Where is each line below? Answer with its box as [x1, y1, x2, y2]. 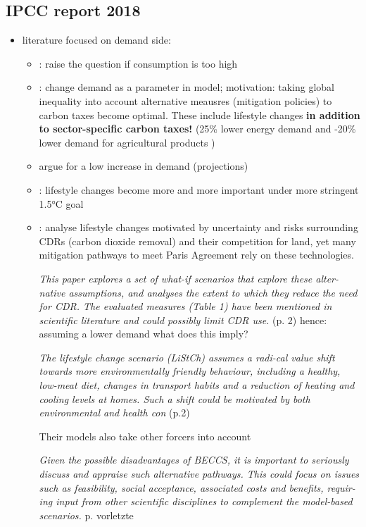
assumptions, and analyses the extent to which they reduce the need [68, 285, 358, 299]
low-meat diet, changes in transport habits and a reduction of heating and [39, 378, 355, 392]
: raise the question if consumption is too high [39, 56, 238, 70]
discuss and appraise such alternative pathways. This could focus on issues [39, 466, 360, 481]
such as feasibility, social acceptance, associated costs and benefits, [39, 480, 324, 495]
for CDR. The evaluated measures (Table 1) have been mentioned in [39, 299, 332, 314]
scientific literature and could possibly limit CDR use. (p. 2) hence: [39, 312, 327, 327]
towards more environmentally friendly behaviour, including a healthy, [39, 364, 341, 378]
